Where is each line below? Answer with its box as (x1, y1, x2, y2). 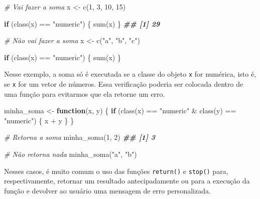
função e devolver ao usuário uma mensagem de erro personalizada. (4, 185, 211, 195)
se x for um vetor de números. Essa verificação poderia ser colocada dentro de (4, 79, 243, 89)
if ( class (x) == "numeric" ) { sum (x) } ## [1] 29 (4, 18, 160, 29)
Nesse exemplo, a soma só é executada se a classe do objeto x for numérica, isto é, (4, 69, 256, 79)
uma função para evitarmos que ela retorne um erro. (4, 88, 165, 99)
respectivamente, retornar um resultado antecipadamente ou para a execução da (4, 175, 250, 186)
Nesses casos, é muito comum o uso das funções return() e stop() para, (4, 165, 228, 176)
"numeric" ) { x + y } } (4, 115, 74, 125)
